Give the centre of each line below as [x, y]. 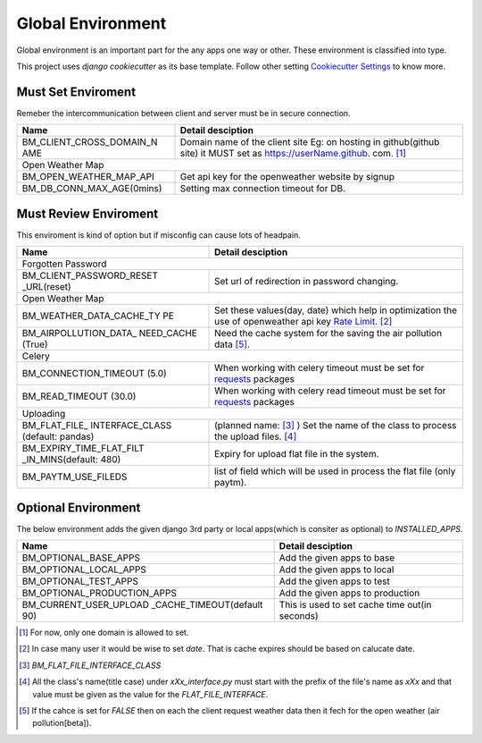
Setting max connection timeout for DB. [263, 189]
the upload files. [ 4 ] [256, 436]
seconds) [299, 616]
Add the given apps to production [349, 593]
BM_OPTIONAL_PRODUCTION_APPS [100, 593]
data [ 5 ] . [232, 344]
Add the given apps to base [337, 558]
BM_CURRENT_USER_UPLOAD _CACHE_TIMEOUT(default [142, 605]
